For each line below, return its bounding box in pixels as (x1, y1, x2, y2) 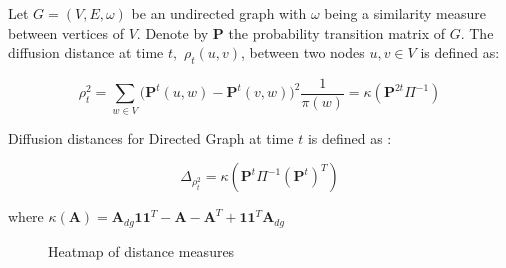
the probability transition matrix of (228, 22, 446, 43)
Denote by (145, 22, 209, 43)
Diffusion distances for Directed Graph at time (8, 127, 294, 148)
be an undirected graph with (131, 3, 307, 23)
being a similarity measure (324, 3, 486, 23)
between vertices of (8, 22, 124, 43)
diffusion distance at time (8, 42, 164, 63)
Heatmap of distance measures (48, 240, 235, 261)
